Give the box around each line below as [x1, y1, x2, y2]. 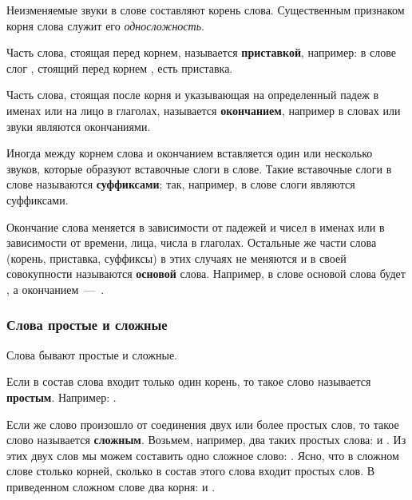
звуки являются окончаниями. [6, 117, 151, 134]
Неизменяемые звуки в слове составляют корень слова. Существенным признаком [6, 2, 405, 18]
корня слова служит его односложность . [6, 17, 204, 34]
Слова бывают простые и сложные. [6, 346, 177, 363]
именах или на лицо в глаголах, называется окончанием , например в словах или [6, 101, 401, 118]
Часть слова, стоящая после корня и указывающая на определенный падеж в [6, 86, 379, 103]
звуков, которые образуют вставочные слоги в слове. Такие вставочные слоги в [6, 160, 392, 177]
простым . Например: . [6, 388, 117, 405]
